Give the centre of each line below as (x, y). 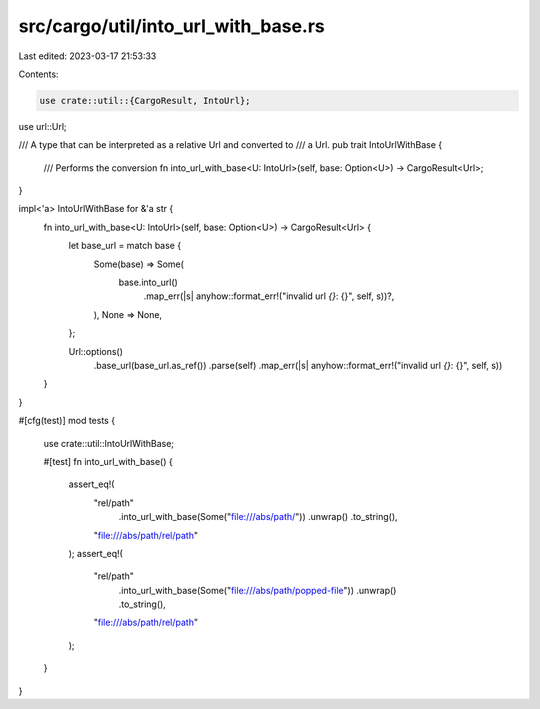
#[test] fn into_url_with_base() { (108, 461)
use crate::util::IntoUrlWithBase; (109, 443)
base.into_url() (148, 282)
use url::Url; (42, 126)
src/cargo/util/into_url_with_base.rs (171, 26)
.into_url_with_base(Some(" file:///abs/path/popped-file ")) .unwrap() (257, 590)
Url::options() (96, 351)
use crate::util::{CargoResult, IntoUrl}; (145, 100)
